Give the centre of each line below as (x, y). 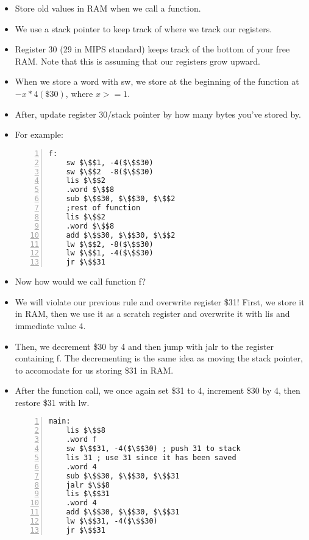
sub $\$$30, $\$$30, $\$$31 (123, 476)
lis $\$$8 (86, 431)
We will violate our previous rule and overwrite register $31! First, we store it (160, 301)
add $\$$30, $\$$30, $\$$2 (121, 235)
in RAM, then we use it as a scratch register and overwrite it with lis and (152, 314)
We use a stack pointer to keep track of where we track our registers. (144, 28)
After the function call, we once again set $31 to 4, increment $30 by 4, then (158, 390)
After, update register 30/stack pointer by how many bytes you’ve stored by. (158, 114)
